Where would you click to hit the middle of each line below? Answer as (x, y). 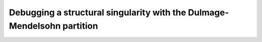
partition (80, 26)
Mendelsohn (35, 26)
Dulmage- (208, 12)
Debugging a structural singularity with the (98, 12)
